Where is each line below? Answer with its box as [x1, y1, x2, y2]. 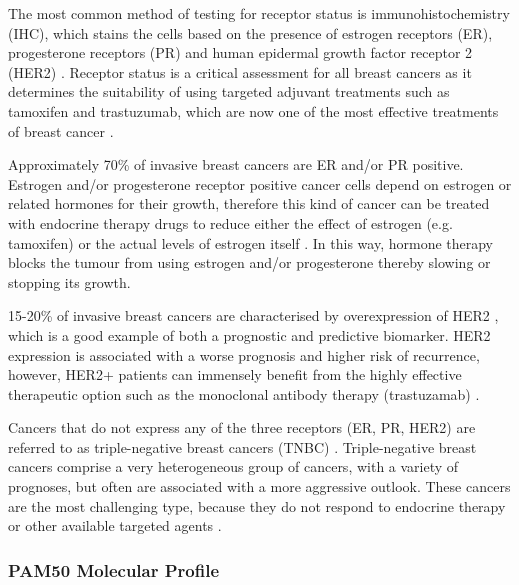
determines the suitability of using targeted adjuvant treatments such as [8, 81, 450, 102]
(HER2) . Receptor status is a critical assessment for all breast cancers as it [8, 61, 472, 82]
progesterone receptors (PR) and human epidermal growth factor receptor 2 [8, 42, 473, 63]
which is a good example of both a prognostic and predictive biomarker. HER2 [8, 324, 491, 345]
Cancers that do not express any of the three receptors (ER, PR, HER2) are [8, 417, 476, 438]
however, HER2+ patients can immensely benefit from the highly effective [8, 364, 462, 385]
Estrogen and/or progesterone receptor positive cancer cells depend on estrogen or [8, 173, 512, 194]
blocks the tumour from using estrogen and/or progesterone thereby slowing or [8, 252, 491, 273]
